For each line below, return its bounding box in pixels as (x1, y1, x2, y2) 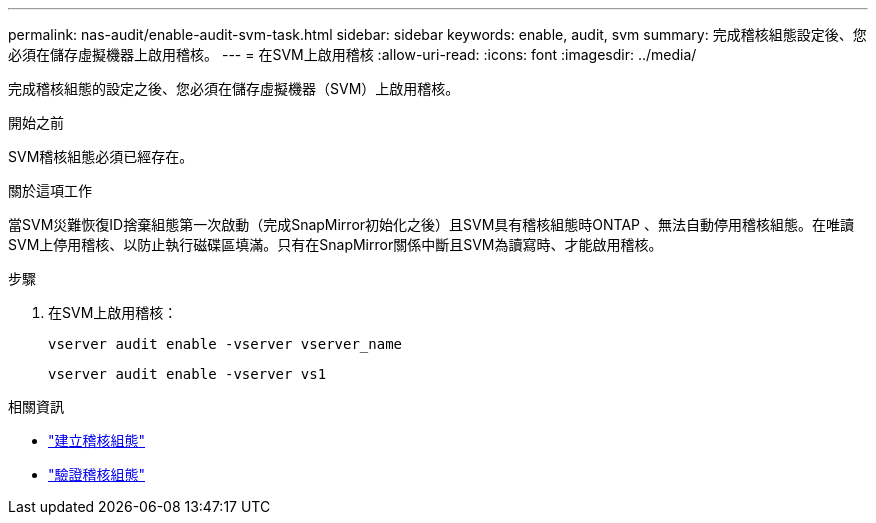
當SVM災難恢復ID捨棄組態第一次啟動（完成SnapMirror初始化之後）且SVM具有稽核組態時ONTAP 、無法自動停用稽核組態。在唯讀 (8, 216, 854, 233)
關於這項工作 (8, 182, 92, 199)
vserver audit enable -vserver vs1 (48, 366, 327, 382)
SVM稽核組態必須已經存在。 (8, 148, 194, 165)
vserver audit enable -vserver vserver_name (48, 336, 403, 352)
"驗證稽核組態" (48, 466, 146, 483)
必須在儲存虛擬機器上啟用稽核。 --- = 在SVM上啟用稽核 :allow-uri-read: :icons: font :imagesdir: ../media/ (8, 46, 697, 63)
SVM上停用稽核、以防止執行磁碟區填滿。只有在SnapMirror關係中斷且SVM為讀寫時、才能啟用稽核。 (8, 236, 663, 253)
